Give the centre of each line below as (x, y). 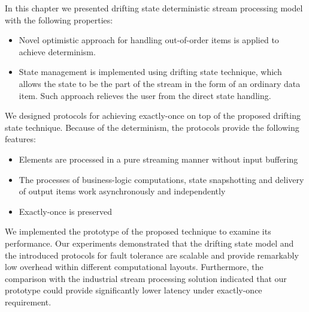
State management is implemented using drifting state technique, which (150, 72)
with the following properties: (59, 19)
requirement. (28, 301)
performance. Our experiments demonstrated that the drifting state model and (149, 243)
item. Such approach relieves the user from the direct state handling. (145, 95)
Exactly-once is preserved (65, 211)
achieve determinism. (57, 51)
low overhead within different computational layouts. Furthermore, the (134, 267)
